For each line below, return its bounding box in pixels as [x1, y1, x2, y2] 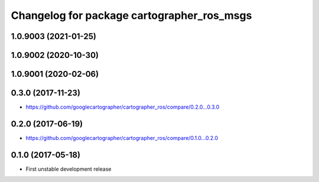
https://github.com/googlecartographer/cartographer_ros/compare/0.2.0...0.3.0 [25, 103, 220, 110]
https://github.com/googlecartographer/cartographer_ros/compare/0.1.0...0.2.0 [25, 135, 219, 142]
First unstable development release [25, 165, 112, 173]
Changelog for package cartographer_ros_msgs [11, 9, 252, 22]
